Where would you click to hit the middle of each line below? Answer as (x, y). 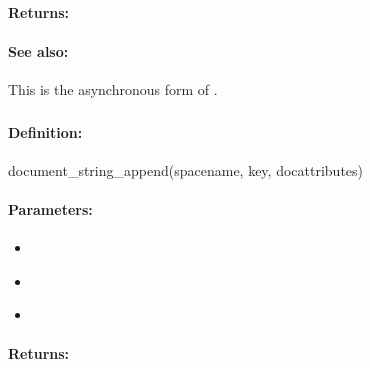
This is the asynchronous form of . (113, 88)
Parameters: (50, 208)
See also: (38, 50)
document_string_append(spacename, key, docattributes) (186, 169)
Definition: (45, 131)
